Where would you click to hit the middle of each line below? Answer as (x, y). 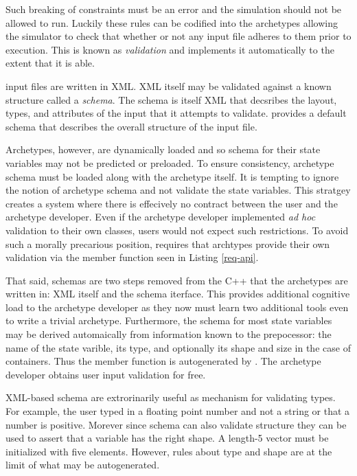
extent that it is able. (50, 63)
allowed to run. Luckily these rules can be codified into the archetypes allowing (172, 22)
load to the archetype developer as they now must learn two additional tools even (177, 307)
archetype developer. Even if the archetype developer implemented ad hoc (161, 217)
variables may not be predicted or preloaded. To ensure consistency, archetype (170, 162)
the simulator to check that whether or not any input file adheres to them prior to (178, 36)
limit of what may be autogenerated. (83, 465)
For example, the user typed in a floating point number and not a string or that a (178, 411)
